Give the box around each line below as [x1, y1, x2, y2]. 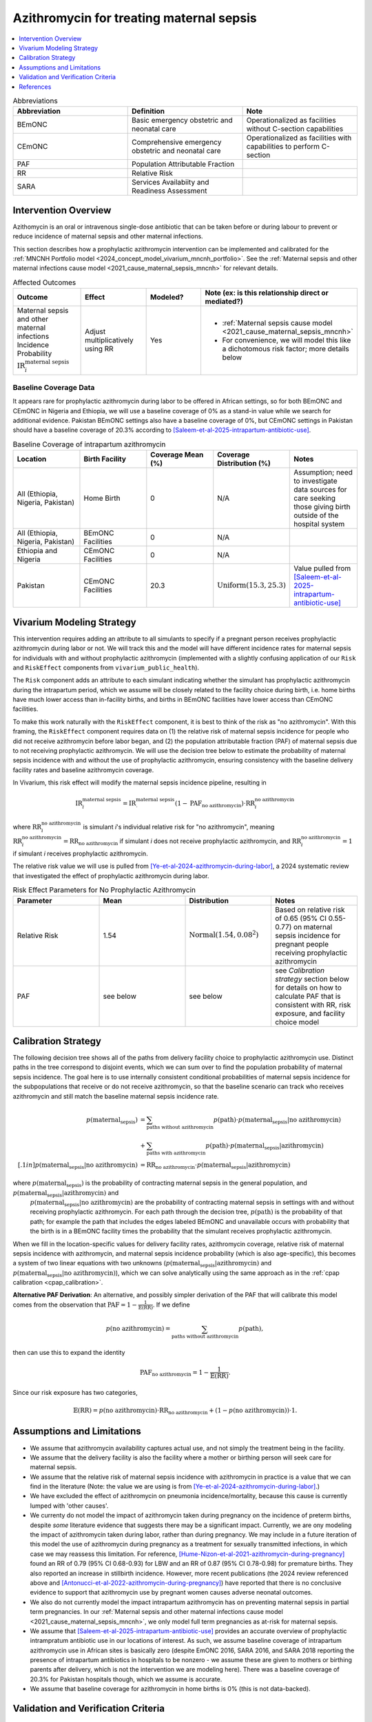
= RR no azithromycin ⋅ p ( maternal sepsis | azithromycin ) [140, 1161, 291, 1170]
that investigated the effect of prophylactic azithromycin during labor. [12, 871, 209, 880]
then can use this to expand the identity [12, 1349, 125, 1357]
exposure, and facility [274, 1008, 345, 1018]
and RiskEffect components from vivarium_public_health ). [12, 663, 200, 672]
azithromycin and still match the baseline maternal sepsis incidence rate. [12, 1092, 220, 1100]
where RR [12, 822, 42, 831]
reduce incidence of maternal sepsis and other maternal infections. [12, 232, 203, 240]
